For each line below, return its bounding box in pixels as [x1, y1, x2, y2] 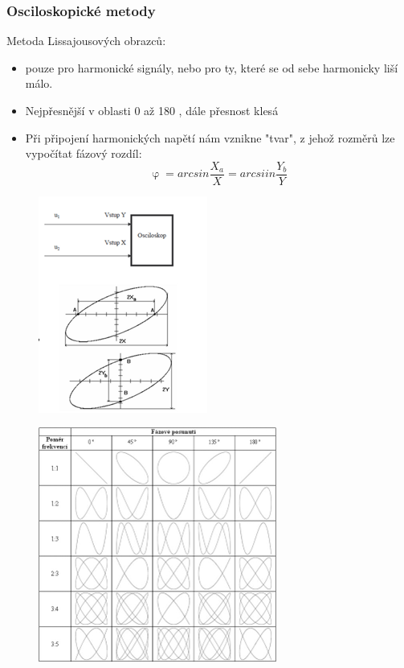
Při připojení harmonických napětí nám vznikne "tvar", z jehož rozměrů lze [25, 129, 395, 146]
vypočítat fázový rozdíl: [25, 145, 142, 162]
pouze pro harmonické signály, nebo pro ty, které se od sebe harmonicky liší [25, 59, 398, 76]
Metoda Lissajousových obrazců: [6, 32, 166, 49]
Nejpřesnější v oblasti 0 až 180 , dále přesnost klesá [25, 102, 279, 118]
